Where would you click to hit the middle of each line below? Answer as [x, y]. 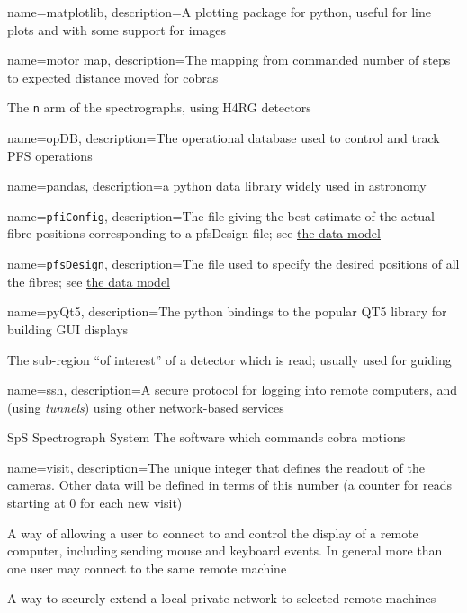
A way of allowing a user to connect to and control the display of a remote [213, 533]
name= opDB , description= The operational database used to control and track [224, 138]
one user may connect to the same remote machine [147, 568]
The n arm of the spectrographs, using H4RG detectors [159, 107]
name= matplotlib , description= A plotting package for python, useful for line [219, 12]
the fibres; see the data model [89, 281]
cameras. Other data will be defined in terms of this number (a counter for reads [230, 485]
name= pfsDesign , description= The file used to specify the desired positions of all [233, 264]
